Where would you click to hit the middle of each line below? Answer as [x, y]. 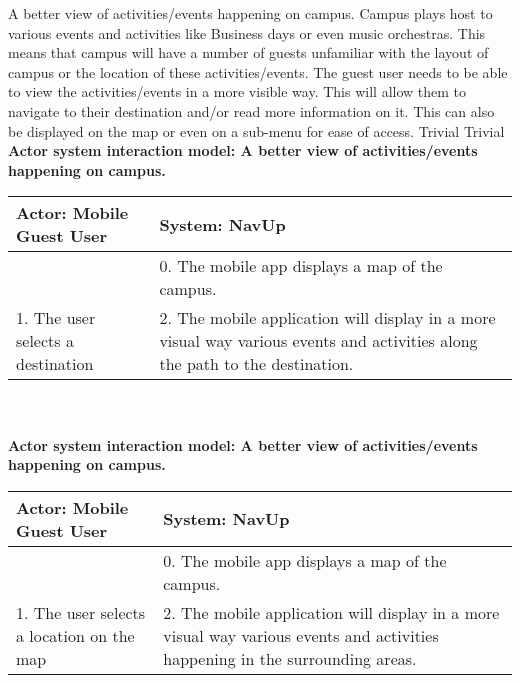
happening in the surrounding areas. [290, 658]
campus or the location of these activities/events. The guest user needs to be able [258, 71]
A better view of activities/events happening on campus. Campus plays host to [250, 13]
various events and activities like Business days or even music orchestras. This [247, 32]
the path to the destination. [256, 364]
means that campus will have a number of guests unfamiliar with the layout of [248, 52]
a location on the [75, 635]
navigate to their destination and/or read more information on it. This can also [251, 110]
